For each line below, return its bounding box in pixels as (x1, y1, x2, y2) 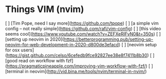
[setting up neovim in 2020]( (5, 36, 64, 42)
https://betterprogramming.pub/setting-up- (64, 36, 153, 42)
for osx (5, 47, 20, 53)
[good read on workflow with (5, 57, 65, 63)
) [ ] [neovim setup (118, 41, 157, 47)
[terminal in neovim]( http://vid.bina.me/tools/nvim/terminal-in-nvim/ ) (5, 68, 147, 74)
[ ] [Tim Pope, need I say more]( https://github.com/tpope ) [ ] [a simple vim (5, 20, 159, 26)
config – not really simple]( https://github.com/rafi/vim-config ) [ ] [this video (5, 25, 161, 31)
